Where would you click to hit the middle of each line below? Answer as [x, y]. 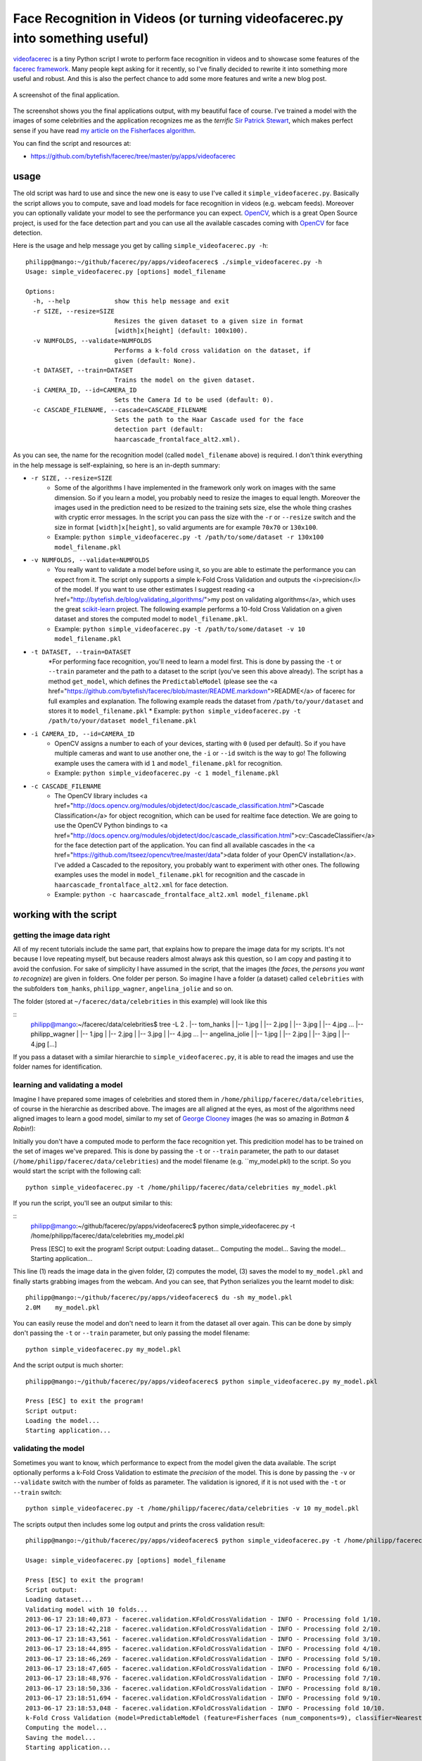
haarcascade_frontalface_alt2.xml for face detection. [141, 885]
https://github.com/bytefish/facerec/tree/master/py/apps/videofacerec [133, 156]
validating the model [49, 1449]
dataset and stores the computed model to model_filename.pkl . [151, 619]
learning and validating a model [68, 1085]
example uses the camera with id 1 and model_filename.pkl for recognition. [168, 763]
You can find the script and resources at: [72, 144]
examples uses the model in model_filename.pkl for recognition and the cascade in [180, 875]
